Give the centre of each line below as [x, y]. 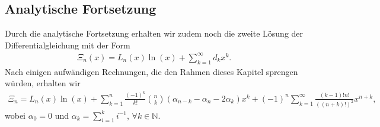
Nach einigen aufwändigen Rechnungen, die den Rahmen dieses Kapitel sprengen [151, 71]
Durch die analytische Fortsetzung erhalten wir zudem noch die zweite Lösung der [154, 33]
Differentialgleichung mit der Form [68, 45]
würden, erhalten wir [43, 83]
